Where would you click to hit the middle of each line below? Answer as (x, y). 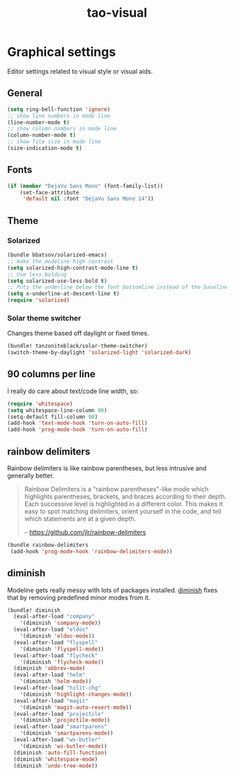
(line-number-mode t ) (39, 122)
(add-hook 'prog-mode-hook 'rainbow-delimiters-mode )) (91, 551)
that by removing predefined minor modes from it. (79, 597)
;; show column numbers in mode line (62, 129)
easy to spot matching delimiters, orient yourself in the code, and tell (123, 512)
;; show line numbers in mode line (59, 116)
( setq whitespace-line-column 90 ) (57, 410)
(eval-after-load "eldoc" (51, 630)
